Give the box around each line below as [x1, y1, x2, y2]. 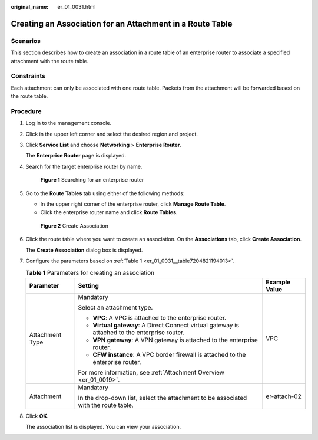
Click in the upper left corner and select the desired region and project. [25, 130, 198, 137]
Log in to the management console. [25, 120, 112, 127]
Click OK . [25, 412, 49, 419]
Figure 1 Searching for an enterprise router [40, 176, 144, 183]
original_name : [11, 4, 49, 10]
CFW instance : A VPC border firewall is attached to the [92, 350, 246, 359]
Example [266, 278, 291, 286]
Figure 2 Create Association [40, 222, 109, 229]
